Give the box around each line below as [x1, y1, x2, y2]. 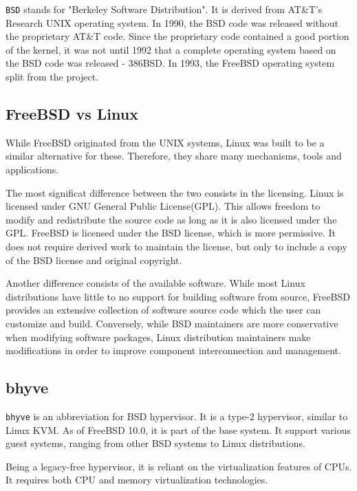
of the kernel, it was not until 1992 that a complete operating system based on [6, 42, 336, 56]
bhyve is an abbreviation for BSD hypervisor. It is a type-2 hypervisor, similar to [6, 408, 348, 423]
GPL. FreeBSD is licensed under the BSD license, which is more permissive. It [6, 226, 336, 240]
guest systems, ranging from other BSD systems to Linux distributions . [6, 436, 305, 450]
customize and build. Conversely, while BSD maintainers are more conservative [6, 316, 338, 330]
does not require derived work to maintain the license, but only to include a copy [6, 239, 347, 253]
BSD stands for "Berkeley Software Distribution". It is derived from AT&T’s [6, 2, 323, 16]
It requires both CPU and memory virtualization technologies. [6, 472, 268, 487]
